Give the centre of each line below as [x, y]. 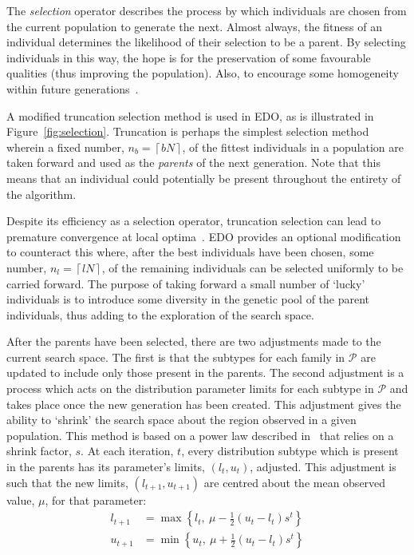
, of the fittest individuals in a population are [293, 147]
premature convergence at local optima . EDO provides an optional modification [204, 236]
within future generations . [73, 88]
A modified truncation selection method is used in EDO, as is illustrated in [190, 115]
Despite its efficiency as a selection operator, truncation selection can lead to [194, 221]
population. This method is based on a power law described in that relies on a [200, 435]
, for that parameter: [96, 499]
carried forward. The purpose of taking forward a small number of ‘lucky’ [186, 283]
